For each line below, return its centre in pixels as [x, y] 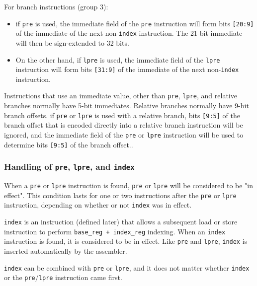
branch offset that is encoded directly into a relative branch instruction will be [124, 125]
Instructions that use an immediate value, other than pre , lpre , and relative [121, 96]
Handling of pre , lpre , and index [69, 167]
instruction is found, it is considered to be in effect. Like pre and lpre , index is [126, 241]
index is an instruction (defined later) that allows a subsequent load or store [121, 221]
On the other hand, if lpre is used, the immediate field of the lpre [118, 59]
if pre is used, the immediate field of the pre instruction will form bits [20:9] [135, 23]
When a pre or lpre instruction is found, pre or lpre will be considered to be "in [129, 185]
